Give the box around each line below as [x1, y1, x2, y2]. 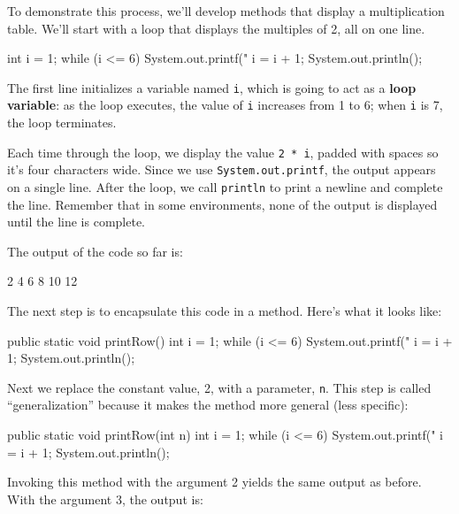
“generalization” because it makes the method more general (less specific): [7, 395, 409, 414]
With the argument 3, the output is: [7, 489, 203, 508]
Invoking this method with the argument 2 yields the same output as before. [7, 472, 422, 491]
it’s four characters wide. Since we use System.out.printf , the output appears [7, 160, 436, 179]
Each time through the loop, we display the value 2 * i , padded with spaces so [7, 142, 439, 161]
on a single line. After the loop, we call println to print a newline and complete [7, 178, 443, 196]
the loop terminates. [7, 113, 117, 132]
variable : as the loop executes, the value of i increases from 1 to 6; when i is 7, [7, 96, 443, 114]
